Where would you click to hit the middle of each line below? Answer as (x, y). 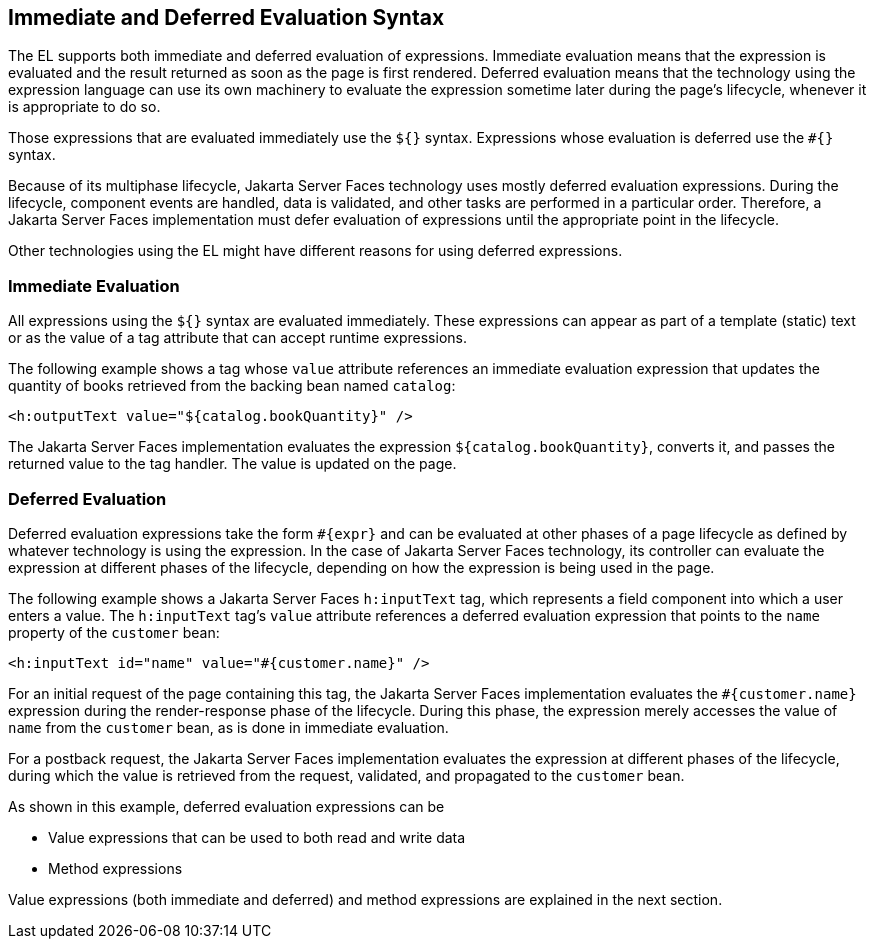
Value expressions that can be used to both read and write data (257, 837)
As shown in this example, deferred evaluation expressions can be (226, 806)
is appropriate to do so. (84, 107)
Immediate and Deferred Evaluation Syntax (226, 17)
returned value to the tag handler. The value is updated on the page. (232, 464)
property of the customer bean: (114, 632)
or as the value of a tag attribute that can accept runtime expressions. (237, 338)
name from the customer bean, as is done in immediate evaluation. (228, 727)
